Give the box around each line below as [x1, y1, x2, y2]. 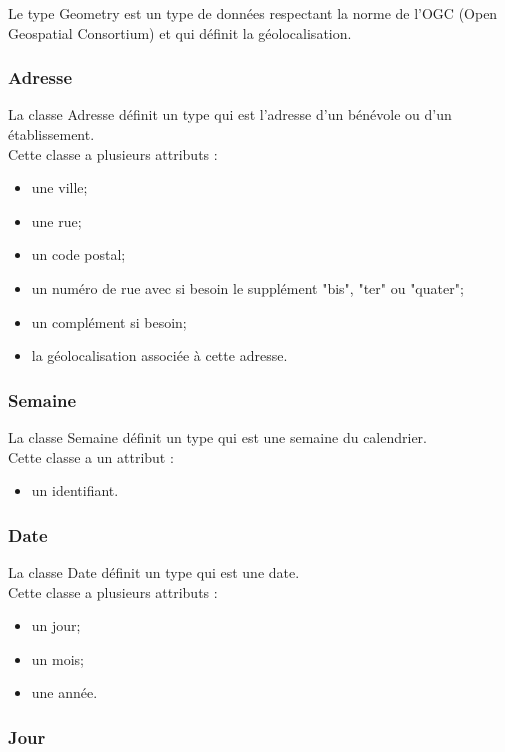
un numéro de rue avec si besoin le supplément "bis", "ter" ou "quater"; [31, 277, 464, 298]
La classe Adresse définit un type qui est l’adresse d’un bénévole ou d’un [8, 104, 452, 125]
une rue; [31, 210, 82, 231]
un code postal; [31, 244, 126, 265]
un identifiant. [31, 480, 119, 501]
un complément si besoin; [31, 311, 187, 332]
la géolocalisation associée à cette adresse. [31, 345, 288, 366]
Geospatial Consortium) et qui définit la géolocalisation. [8, 22, 352, 43]
